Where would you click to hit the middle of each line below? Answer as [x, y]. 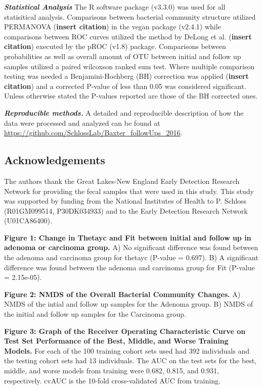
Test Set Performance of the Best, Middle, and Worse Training [116, 341]
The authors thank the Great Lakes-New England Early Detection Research [122, 181]
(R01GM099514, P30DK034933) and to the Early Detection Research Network [126, 210]
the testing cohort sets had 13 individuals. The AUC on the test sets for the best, [130, 360]
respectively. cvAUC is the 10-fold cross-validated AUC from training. [112, 380]
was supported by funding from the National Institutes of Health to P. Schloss [125, 201]
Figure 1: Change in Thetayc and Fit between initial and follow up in [128, 237]
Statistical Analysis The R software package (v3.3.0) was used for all [115, 7]
